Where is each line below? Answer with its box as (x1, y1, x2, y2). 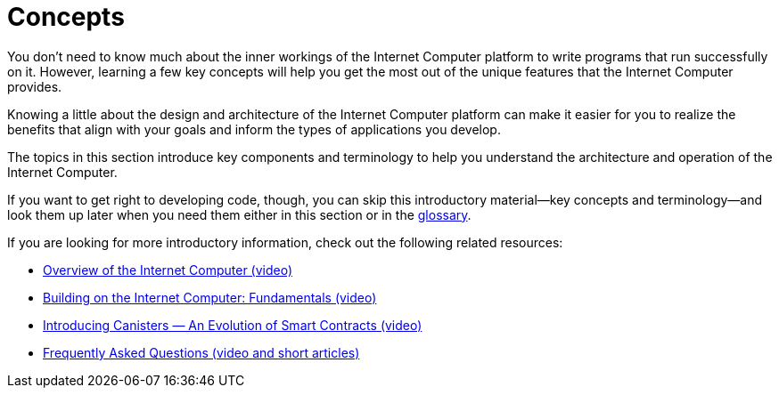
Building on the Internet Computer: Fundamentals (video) (43, 289, 377, 305)
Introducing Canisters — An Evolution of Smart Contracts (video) (43, 317, 422, 333)
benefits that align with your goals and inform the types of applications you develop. (7, 121, 501, 137)
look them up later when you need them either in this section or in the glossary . (7, 206, 471, 222)
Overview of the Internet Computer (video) (43, 262, 293, 278)
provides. (7, 78, 62, 94)
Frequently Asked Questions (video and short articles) (43, 344, 360, 360)
